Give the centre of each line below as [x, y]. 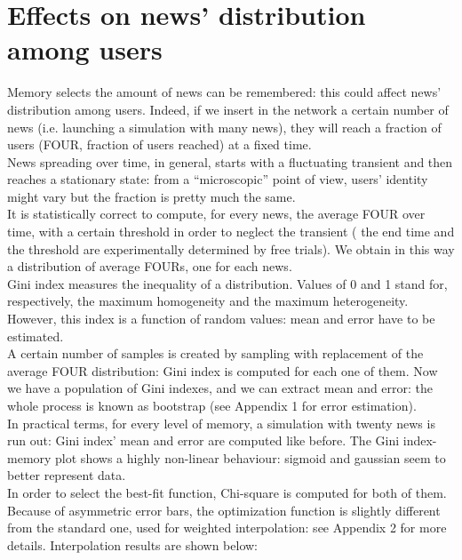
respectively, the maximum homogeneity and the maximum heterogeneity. [208, 301]
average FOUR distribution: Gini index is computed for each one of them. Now [223, 370]
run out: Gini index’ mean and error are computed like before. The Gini [203, 440]
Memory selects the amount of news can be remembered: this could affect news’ [224, 92]
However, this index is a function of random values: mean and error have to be [221, 319]
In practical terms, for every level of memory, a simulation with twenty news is [221, 423]
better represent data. [67, 475]
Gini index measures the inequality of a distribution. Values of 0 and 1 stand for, [227, 283]
